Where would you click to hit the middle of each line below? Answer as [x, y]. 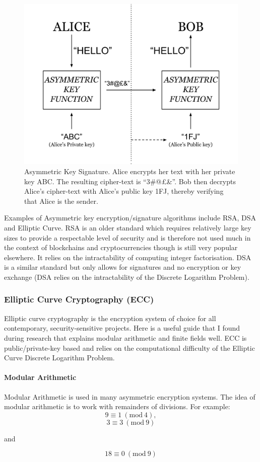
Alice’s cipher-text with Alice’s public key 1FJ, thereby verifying [124, 191]
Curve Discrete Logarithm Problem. [59, 358]
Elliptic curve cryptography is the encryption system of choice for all [110, 318]
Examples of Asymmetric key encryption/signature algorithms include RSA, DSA [130, 218]
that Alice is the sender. [61, 201]
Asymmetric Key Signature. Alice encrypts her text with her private [130, 171]
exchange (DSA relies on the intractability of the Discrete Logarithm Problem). [127, 277]
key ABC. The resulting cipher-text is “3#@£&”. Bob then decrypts [130, 181]
